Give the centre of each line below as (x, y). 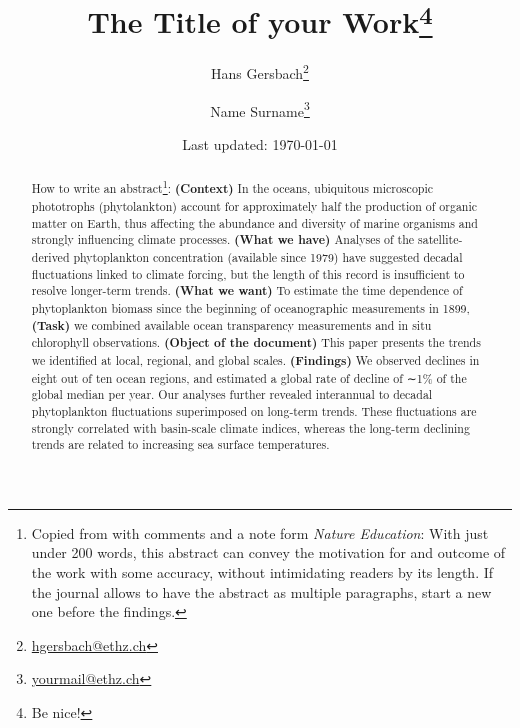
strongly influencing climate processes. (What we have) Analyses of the (223, 240)
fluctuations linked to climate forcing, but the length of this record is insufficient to (248, 273)
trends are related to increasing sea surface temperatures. (180, 444)
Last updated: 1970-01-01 (260, 143)
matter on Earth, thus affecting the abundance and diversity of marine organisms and (254, 222)
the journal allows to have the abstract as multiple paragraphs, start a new (261, 591)
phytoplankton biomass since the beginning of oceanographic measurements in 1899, (250, 307)
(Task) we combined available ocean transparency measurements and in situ (231, 325)
